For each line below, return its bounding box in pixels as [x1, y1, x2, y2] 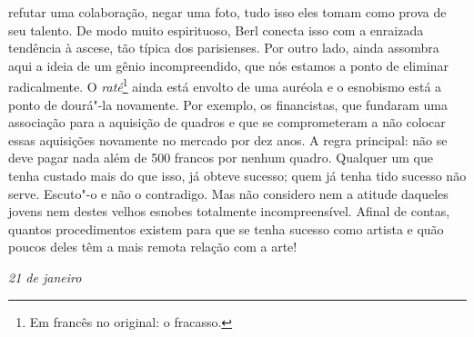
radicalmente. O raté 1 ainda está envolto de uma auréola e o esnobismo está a [8, 74, 442, 96]
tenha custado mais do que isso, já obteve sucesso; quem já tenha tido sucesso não [8, 166, 467, 184]
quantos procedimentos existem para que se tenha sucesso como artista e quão [8, 219, 444, 238]
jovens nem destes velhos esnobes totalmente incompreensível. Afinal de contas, [8, 202, 450, 221]
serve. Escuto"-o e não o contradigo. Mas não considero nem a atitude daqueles [8, 183, 449, 203]
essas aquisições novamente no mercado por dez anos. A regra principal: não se [8, 130, 448, 149]
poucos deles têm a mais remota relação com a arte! [8, 237, 298, 256]
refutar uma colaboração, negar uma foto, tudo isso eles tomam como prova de [8, 3, 447, 21]
